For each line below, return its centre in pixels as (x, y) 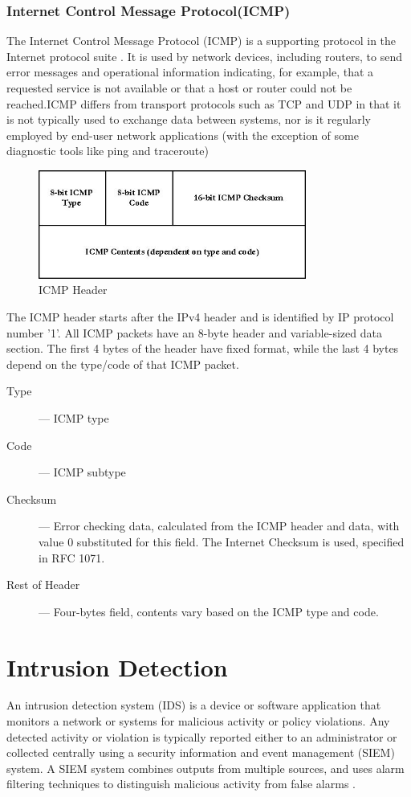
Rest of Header (43, 584)
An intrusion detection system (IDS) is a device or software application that (194, 705)
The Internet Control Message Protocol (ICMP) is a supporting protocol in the (201, 41)
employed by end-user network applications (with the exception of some (183, 135)
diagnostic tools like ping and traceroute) (108, 151)
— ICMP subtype (82, 472)
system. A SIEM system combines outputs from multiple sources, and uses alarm (205, 768)
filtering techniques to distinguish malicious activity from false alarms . (181, 784)
